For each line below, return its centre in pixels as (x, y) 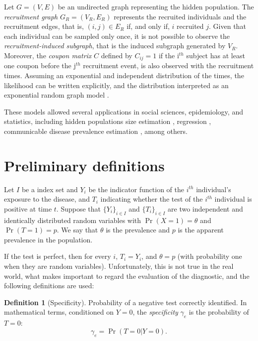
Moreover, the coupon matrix (48, 55)
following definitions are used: (49, 285)
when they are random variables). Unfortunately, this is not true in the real (119, 266)
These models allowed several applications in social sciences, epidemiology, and (124, 111)
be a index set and (50, 189)
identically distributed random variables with (73, 220)
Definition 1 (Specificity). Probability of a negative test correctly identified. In (126, 302)
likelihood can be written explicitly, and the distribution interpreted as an (116, 85)
